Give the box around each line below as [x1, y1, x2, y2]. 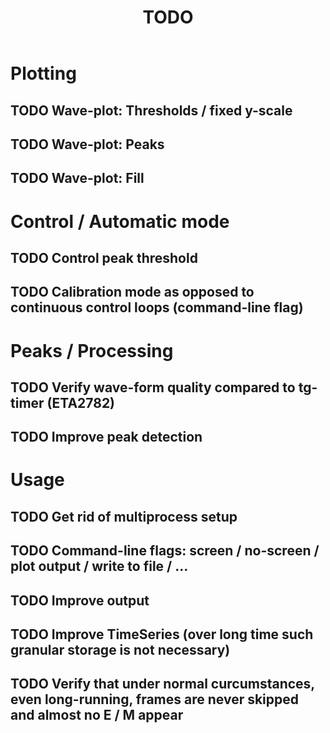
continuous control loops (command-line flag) [10, 299, 304, 316]
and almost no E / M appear [10, 707, 184, 724]
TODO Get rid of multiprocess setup [10, 508, 238, 525]
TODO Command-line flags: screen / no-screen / [10, 542, 320, 560]
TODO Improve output [10, 592, 150, 609]
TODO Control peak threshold [10, 249, 198, 266]
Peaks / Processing [10, 339, 174, 362]
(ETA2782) [46, 394, 116, 411]
